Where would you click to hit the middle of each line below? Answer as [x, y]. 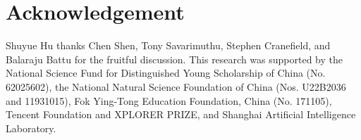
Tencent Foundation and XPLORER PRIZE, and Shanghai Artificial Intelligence [181, 114]
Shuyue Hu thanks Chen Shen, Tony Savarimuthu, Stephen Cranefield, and [168, 45]
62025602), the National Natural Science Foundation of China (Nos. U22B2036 [176, 86]
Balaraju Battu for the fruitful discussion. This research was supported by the [174, 59]
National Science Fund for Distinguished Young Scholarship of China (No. [166, 73]
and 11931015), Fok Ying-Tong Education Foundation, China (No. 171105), [169, 100]
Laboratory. [31, 128]
